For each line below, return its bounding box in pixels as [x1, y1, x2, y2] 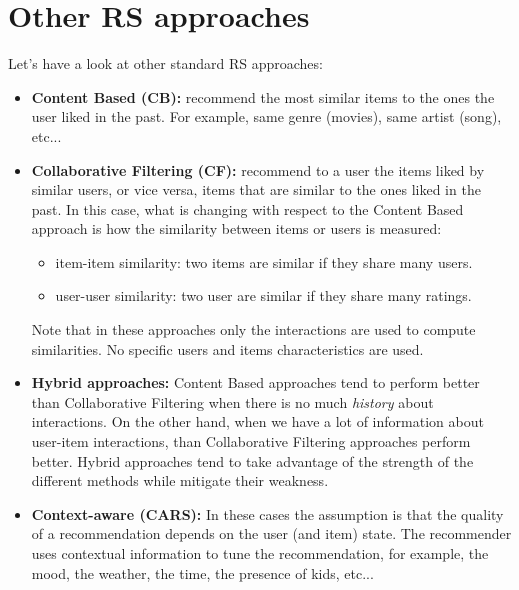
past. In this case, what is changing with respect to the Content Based [31, 198, 464, 219]
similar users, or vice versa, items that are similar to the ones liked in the [31, 179, 481, 200]
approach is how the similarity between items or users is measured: [31, 218, 442, 239]
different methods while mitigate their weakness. [31, 470, 329, 491]
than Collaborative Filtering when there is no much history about [31, 391, 434, 412]
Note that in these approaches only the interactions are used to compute [31, 319, 476, 340]
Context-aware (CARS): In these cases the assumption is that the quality [31, 503, 504, 524]
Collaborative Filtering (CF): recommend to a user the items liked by [31, 159, 485, 180]
